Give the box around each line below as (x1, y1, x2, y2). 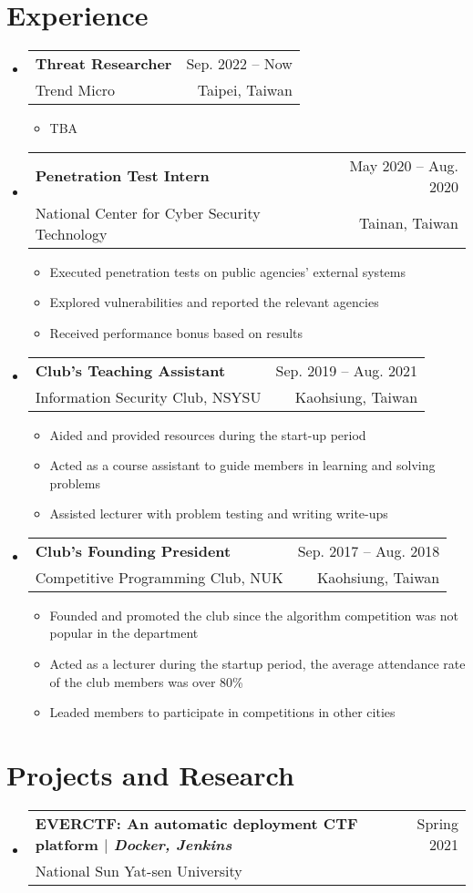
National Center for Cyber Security (35, 201, 261, 223)
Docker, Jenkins (113, 833, 232, 855)
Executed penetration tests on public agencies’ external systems (49, 262, 406, 281)
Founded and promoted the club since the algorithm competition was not (49, 605, 459, 624)
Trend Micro (35, 79, 116, 101)
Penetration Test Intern (35, 165, 210, 187)
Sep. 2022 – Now (186, 53, 293, 75)
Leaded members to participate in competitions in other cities (49, 703, 396, 722)
